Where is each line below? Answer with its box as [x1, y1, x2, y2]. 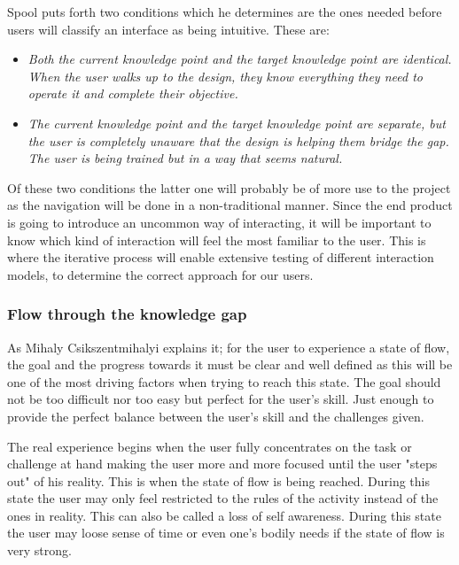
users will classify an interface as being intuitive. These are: [7, 19, 330, 38]
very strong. [7, 541, 72, 560]
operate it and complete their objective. [27, 84, 238, 103]
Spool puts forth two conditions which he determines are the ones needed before [7, 3, 442, 20]
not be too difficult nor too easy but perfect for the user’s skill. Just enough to [7, 390, 434, 408]
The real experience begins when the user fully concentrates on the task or [7, 437, 412, 455]
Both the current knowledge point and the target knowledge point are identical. [27, 50, 452, 68]
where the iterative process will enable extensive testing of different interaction [7, 248, 434, 267]
